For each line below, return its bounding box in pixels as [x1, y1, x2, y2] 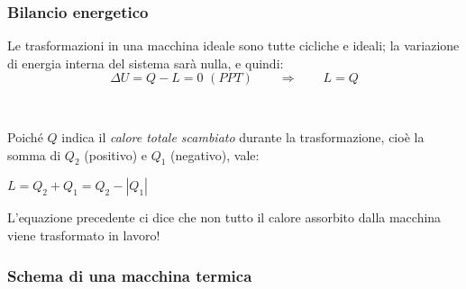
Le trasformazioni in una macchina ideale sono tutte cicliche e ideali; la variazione [7, 36, 460, 55]
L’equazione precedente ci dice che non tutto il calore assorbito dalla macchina [7, 208, 442, 227]
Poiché [7, 128, 43, 146]
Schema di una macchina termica [7, 264, 252, 286]
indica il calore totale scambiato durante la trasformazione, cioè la [61, 128, 425, 146]
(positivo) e [84, 145, 147, 164]
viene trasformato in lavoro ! [7, 225, 160, 244]
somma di [7, 145, 61, 164]
